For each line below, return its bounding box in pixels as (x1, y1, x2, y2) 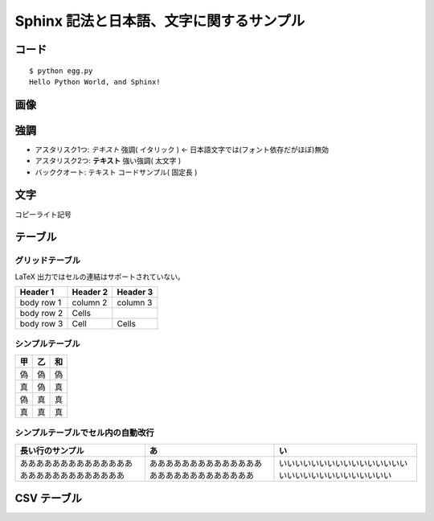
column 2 (72, 297, 108, 309)
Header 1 (19, 286, 55, 297)
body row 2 (19, 308, 63, 319)
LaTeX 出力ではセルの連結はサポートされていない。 (14, 272, 185, 281)
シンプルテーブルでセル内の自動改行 (14, 427, 154, 438)
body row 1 (19, 297, 62, 309)
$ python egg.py (29, 66, 93, 76)
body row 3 (19, 318, 63, 330)
